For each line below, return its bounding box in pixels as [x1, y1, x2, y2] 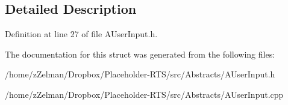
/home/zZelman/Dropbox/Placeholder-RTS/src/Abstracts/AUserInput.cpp [5, 88, 284, 100]
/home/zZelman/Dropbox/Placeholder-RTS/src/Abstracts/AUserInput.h [5, 68, 275, 80]
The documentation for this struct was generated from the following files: [5, 47, 275, 60]
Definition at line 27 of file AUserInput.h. [5, 28, 158, 40]
